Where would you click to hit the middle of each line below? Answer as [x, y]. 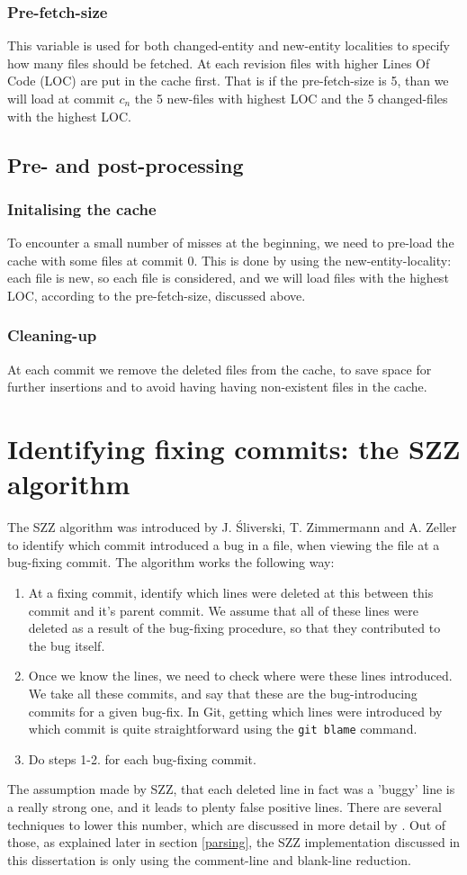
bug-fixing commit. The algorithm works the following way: [171, 562]
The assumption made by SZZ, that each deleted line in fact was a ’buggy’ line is [231, 789]
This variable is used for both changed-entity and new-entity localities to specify [229, 45]
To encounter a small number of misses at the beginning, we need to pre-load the [231, 243]
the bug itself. [67, 645]
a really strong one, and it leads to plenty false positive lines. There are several [225, 807]
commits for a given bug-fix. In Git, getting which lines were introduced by [235, 711]
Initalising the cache [82, 208]
